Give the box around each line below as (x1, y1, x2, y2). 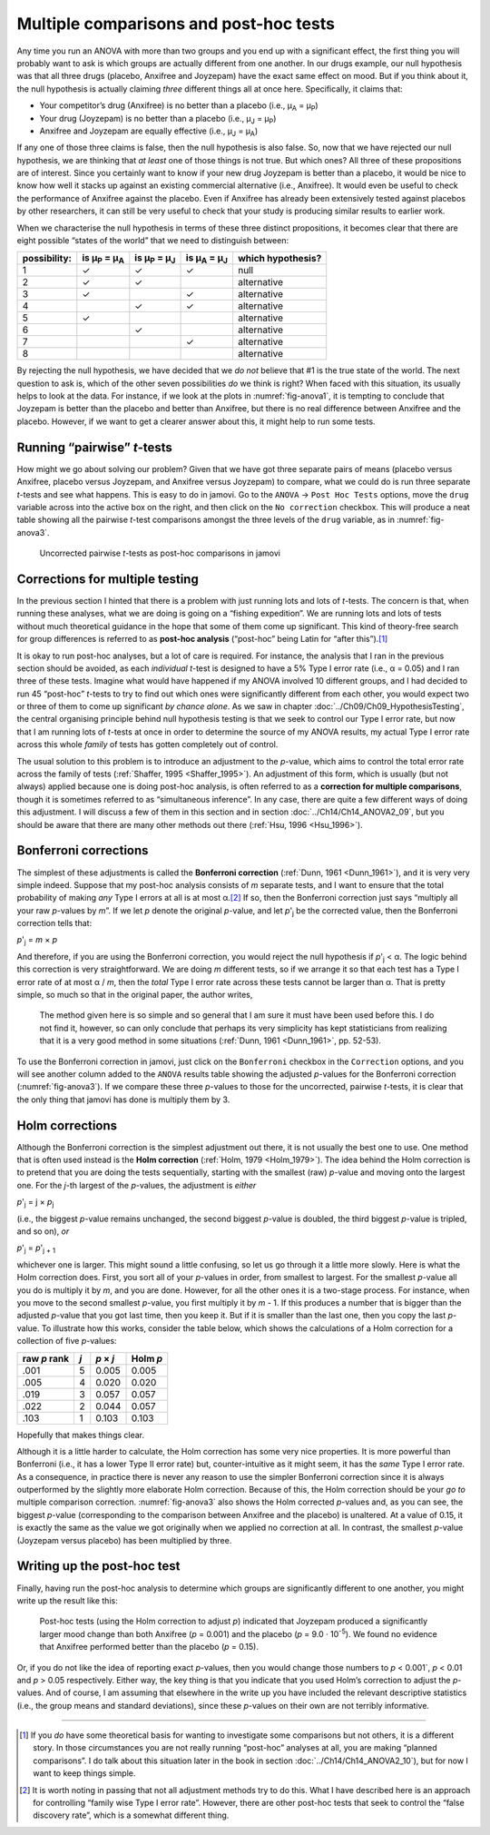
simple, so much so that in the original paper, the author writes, (16, 990, 253, 1001)
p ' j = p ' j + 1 (16, 1242, 56, 1256)
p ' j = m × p (16, 934, 58, 948)
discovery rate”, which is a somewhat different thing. (33, 1810, 230, 1820)
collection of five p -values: (16, 1336, 117, 1347)
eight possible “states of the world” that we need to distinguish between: (16, 235, 289, 246)
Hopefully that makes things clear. (16, 1429, 145, 1440)
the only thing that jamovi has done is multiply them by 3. (16, 1094, 230, 1105)
